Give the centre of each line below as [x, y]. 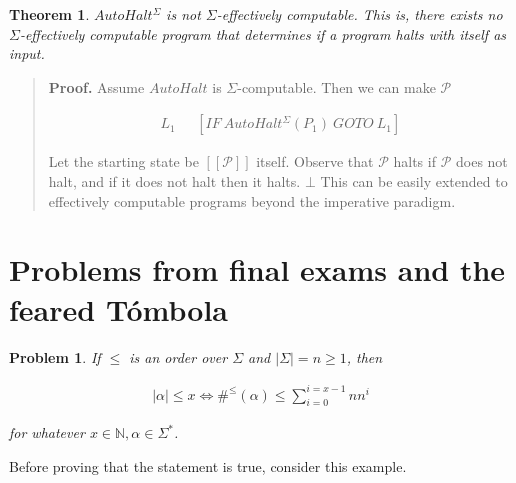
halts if [414, 161]
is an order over [178, 356]
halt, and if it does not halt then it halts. [174, 181]
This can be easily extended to [414, 181]
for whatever [47, 432]
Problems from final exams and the [257, 269]
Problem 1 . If [55, 356]
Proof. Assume [96, 86]
